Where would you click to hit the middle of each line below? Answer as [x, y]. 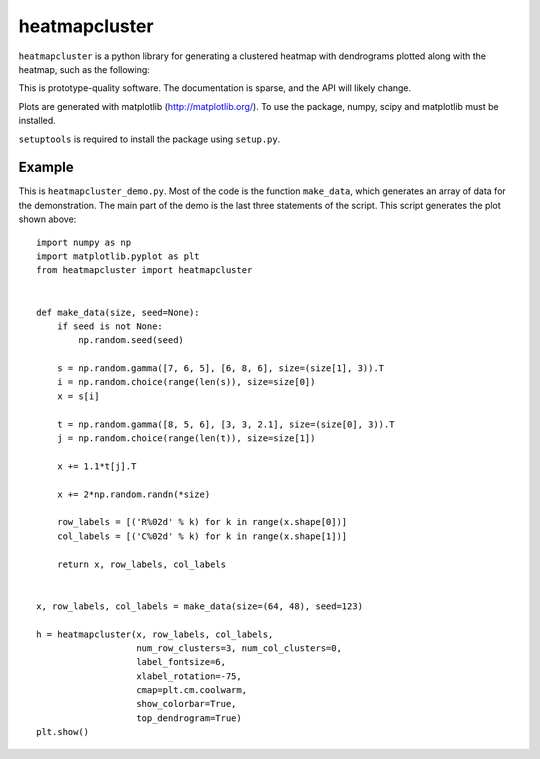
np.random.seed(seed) [131, 340]
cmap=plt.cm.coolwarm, [192, 690]
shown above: [47, 219]
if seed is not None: [110, 326]
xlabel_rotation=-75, [189, 676]
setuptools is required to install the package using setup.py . [149, 139]
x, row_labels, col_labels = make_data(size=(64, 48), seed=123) [200, 606]
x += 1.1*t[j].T [96, 466]
